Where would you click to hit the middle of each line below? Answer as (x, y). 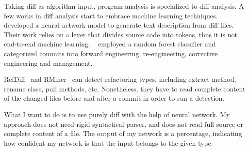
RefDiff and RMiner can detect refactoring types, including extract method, (120, 79)
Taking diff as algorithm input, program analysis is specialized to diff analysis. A (124, 6)
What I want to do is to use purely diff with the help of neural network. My (117, 114)
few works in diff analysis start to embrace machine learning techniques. (111, 15)
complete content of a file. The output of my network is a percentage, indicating (123, 133)
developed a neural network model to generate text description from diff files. (119, 25)
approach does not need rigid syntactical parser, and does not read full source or (124, 124)
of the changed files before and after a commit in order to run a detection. (114, 98)
